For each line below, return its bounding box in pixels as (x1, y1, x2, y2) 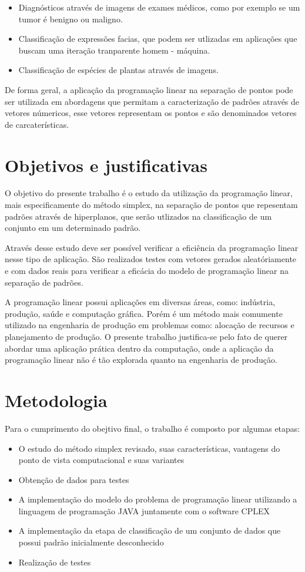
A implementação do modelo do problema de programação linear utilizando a (18, 493, 297, 505)
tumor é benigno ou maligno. (18, 12, 123, 25)
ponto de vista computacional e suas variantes (18, 454, 185, 466)
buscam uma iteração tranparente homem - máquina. (18, 44, 210, 56)
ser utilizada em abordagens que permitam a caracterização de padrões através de (5, 95, 300, 107)
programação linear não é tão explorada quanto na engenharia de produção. (5, 353, 277, 366)
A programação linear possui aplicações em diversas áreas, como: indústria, (5, 296, 276, 308)
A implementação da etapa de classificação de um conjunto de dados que (18, 524, 281, 537)
